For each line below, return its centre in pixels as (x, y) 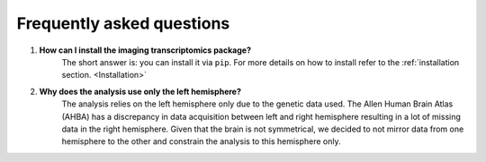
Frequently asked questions (123, 23)
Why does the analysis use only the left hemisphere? (140, 91)
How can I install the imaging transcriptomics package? (145, 50)
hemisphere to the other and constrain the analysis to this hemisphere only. (201, 141)
